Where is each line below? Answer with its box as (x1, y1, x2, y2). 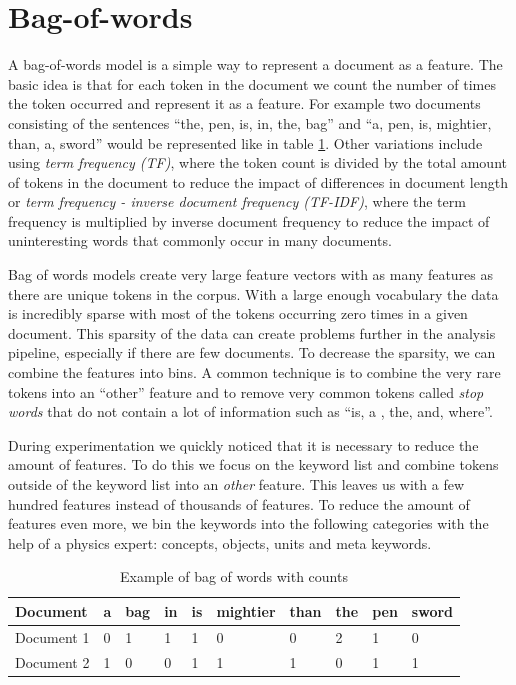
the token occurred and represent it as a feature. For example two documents (8, 93, 481, 114)
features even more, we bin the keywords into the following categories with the (8, 513, 489, 534)
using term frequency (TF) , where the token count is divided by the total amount (8, 152, 507, 173)
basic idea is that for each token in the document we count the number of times (8, 73, 496, 94)
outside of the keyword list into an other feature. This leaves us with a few (8, 474, 465, 494)
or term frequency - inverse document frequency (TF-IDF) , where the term (8, 191, 466, 212)
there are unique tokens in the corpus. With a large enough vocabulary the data (8, 283, 499, 304)
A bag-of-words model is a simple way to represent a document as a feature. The (8, 54, 503, 75)
